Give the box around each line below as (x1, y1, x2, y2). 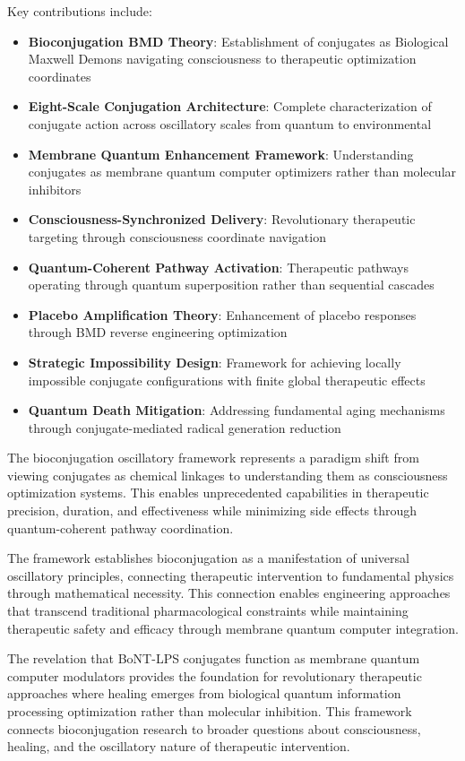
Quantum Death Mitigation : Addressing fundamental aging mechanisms (28, 401, 445, 419)
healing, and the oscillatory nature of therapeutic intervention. (7, 737, 350, 756)
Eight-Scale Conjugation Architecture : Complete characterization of (28, 97, 432, 116)
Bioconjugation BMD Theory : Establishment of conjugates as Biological (28, 31, 449, 50)
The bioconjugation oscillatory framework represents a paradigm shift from (7, 448, 419, 467)
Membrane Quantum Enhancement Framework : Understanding (28, 144, 414, 163)
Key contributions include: (7, 2, 152, 20)
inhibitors (28, 179, 82, 198)
